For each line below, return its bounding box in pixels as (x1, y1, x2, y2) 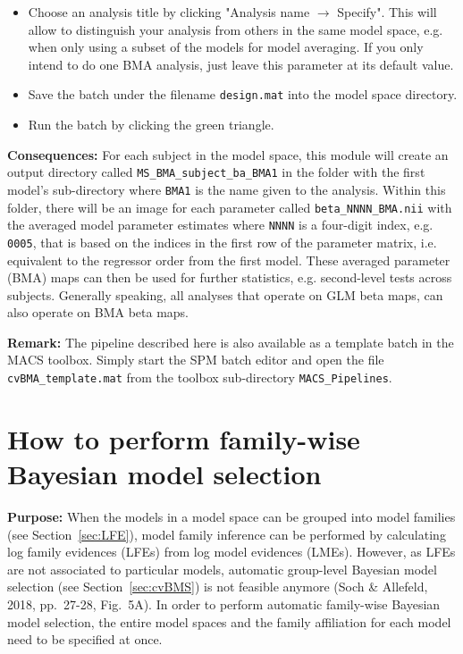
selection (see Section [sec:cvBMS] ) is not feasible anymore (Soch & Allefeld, (7, 577, 428, 596)
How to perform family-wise (7, 420, 360, 457)
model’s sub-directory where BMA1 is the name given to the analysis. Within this (7, 180, 446, 198)
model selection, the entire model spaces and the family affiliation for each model (7, 612, 451, 631)
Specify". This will (337, 3, 437, 21)
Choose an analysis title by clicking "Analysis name (28, 3, 310, 21)
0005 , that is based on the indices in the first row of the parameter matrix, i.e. (7, 232, 437, 251)
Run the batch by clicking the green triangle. (28, 115, 274, 134)
